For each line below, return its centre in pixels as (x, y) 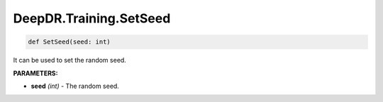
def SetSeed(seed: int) (70, 42)
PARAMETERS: (35, 73)
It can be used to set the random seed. (70, 60)
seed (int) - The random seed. (75, 86)
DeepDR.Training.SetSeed (92, 18)
